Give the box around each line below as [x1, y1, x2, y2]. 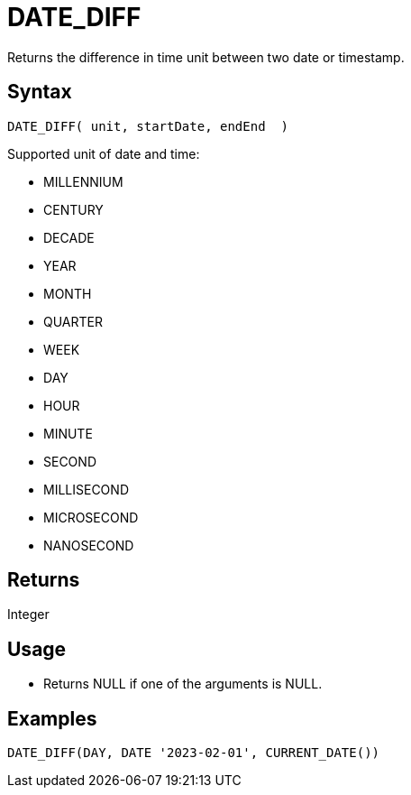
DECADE [43, 229, 95, 245]
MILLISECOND [43, 481, 129, 497]
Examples [7, 707, 97, 730]
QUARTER [43, 313, 103, 329]
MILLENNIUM [43, 173, 123, 190]
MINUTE [43, 425, 93, 441]
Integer [7, 606, 50, 623]
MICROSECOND [43, 509, 139, 525]
